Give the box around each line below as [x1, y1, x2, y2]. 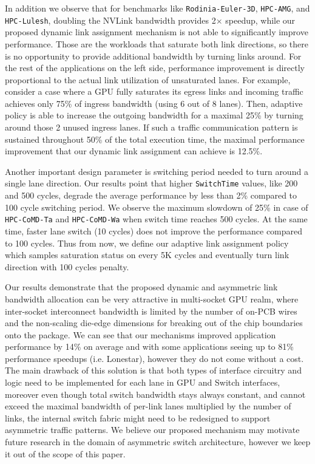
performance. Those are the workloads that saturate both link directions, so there [5, 37, 308, 50]
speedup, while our [225, 13, 296, 26]
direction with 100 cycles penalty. [5, 260, 129, 273]
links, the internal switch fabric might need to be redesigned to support [5, 411, 271, 424]
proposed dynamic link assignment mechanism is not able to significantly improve [5, 26, 308, 38]
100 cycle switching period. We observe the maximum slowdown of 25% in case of [5, 200, 308, 213]
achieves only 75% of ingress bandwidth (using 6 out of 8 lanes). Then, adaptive [5, 97, 303, 109]
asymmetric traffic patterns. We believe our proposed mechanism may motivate [5, 423, 300, 436]
